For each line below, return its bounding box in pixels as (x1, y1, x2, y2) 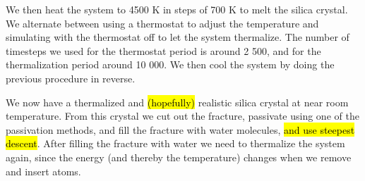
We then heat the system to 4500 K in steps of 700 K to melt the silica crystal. (6, 2, 348, 16)
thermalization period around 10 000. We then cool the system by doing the (6, 57, 335, 72)
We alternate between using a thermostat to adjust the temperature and (6, 15, 319, 30)
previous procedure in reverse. (6, 70, 136, 85)
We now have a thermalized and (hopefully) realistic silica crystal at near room (6, 94, 349, 109)
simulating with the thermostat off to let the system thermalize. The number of (6, 30, 349, 44)
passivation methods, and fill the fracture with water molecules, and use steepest (6, 122, 355, 137)
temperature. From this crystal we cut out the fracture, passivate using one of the (6, 108, 359, 123)
